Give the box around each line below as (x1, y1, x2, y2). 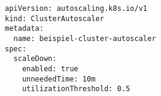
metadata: (5, 24, 44, 33)
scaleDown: (13, 54, 57, 63)
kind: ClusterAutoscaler (5, 14, 104, 23)
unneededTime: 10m (22, 74, 96, 83)
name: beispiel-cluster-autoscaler (13, 34, 156, 43)
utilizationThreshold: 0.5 (22, 85, 130, 94)
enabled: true (22, 64, 78, 73)
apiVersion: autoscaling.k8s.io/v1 (5, 4, 148, 13)
